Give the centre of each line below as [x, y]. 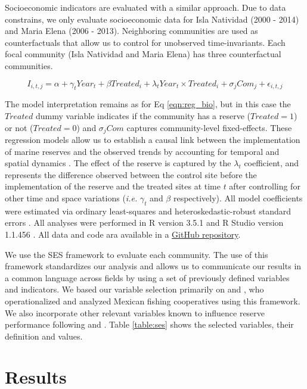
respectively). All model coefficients [238, 197]
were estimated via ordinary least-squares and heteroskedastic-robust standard [148, 211]
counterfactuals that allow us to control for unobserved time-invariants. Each [145, 42]
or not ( [19, 127]
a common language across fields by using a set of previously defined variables [147, 277]
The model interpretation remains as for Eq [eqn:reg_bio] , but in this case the [148, 104]
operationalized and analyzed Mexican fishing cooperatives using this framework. [153, 301]
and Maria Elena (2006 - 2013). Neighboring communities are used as [131, 31]
